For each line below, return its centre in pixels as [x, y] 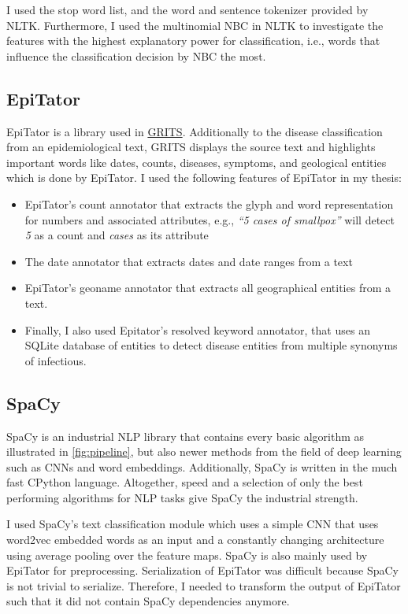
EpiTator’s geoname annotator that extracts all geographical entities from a [208, 288]
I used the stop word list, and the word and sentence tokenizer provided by [187, 9]
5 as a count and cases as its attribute [117, 235]
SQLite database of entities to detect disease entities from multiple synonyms [211, 345]
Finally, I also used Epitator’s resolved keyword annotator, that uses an [197, 329]
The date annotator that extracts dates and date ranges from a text [189, 261]
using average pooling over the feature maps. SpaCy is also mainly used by [187, 555]
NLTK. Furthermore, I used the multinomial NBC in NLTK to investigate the [195, 25]
